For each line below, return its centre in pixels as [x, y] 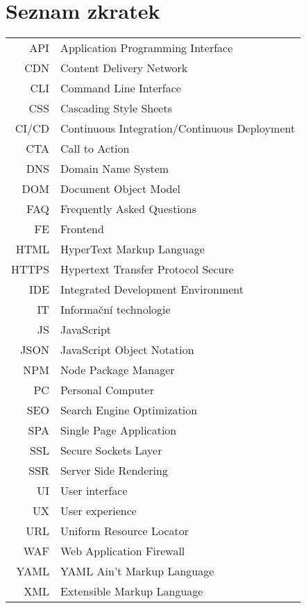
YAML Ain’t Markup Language [137, 571]
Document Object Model [120, 189]
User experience [98, 511]
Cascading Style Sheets [116, 108]
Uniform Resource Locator [125, 531]
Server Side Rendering [114, 471]
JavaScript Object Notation [127, 350]
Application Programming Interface [146, 48]
